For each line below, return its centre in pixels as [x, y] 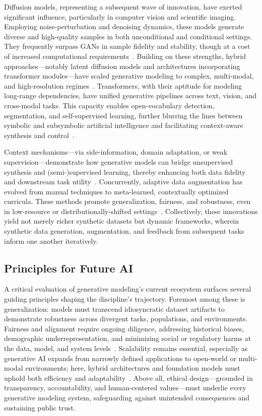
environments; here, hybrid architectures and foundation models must [133, 368]
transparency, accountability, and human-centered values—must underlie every [125, 388]
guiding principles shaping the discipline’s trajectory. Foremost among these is [125, 299]
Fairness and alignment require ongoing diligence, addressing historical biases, [124, 328]
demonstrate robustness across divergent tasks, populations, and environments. [126, 319]
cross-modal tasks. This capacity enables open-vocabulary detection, [109, 105]
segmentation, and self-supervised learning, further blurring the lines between [123, 115]
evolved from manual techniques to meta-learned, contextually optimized [116, 191]
